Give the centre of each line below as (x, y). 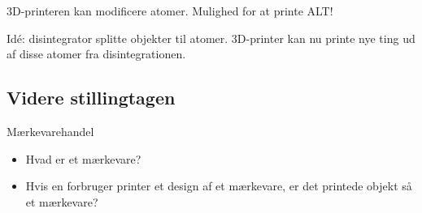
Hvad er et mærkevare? (83, 158)
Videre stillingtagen (91, 98)
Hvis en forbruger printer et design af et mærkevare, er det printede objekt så (219, 186)
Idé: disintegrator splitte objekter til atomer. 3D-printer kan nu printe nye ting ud (211, 38)
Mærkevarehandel (50, 131)
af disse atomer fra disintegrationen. (96, 54)
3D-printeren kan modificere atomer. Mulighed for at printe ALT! (170, 11)
